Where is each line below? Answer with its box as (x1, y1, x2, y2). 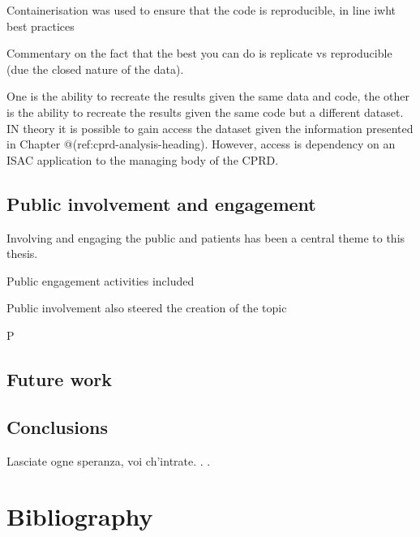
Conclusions (6, 414, 109, 439)
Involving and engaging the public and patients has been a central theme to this (6, 229, 405, 246)
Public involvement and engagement (6, 191, 316, 216)
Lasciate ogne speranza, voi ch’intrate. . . (6, 452, 211, 469)
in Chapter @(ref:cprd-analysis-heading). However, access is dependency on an (6, 135, 396, 153)
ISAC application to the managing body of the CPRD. (6, 151, 279, 168)
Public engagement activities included (6, 272, 195, 289)
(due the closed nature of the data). (6, 60, 184, 77)
